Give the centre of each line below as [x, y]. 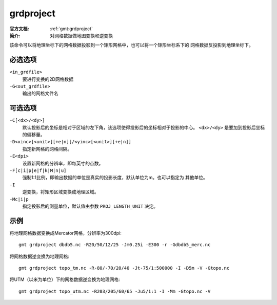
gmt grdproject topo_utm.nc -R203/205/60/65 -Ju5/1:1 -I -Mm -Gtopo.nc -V [115, 291]
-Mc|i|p [19, 199]
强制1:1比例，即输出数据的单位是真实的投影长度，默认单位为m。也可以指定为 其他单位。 [115, 178]
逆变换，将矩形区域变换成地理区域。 [61, 192]
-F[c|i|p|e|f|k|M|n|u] [38, 171]
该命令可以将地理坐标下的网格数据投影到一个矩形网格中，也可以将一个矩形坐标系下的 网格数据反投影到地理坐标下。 [131, 45]
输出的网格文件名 [40, 93]
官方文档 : [19, 29]
